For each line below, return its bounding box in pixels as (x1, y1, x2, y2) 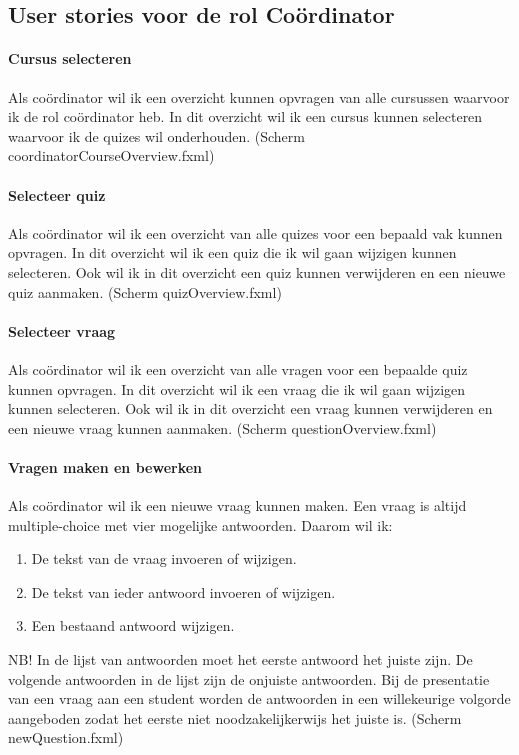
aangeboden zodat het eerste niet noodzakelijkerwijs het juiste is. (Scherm (8, 707, 462, 728)
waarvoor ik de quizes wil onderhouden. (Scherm (8, 125, 305, 146)
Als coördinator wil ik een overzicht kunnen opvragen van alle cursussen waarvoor (8, 86, 510, 107)
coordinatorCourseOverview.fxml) (8, 145, 215, 166)
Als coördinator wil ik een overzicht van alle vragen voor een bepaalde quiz (8, 358, 468, 379)
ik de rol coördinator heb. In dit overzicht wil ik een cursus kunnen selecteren (8, 106, 483, 127)
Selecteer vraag (8, 320, 116, 341)
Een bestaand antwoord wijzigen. (31, 615, 235, 636)
